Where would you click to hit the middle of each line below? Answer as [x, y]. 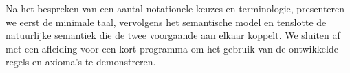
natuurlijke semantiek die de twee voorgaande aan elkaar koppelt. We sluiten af [173, 35]
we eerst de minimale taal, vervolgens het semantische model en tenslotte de [166, 21]
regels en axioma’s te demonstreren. [81, 62]
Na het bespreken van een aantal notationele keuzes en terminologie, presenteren [175, 8]
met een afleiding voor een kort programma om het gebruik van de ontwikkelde [172, 48]
